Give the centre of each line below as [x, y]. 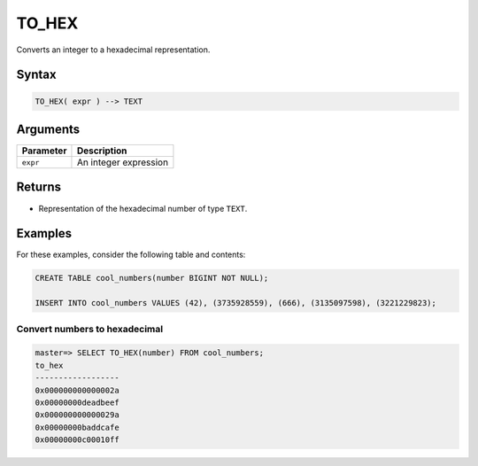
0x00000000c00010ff [77, 440]
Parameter [44, 151]
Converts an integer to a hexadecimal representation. [113, 50]
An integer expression [122, 162]
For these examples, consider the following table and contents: [131, 255]
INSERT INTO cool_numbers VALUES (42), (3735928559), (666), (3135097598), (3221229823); [236, 303]
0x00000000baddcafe [77, 427]
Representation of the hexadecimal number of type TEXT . [143, 208]
